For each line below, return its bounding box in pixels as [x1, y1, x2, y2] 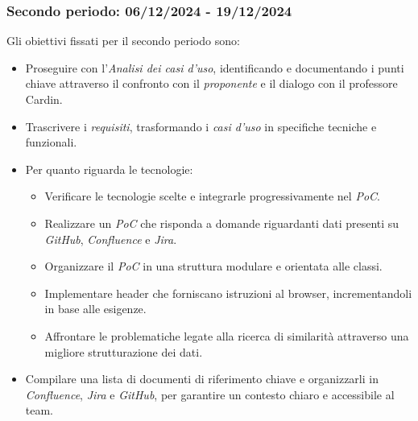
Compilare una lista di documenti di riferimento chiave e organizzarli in [25, 370, 379, 387]
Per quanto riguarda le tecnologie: [25, 160, 193, 177]
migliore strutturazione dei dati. [44, 343, 203, 360]
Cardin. [25, 91, 63, 107]
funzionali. [25, 134, 77, 151]
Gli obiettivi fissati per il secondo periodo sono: [6, 32, 240, 49]
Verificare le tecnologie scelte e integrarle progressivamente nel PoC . [44, 188, 380, 204]
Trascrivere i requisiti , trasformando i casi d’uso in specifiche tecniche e [25, 118, 377, 134]
